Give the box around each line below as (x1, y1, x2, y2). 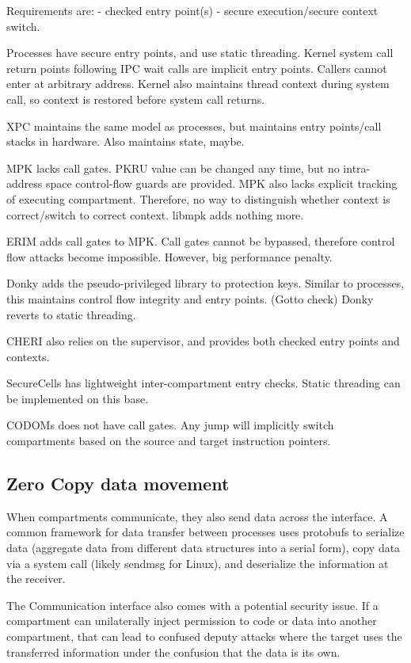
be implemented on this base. (6, 390, 149, 406)
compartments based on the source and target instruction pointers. (6, 432, 331, 449)
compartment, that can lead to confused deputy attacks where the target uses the (6, 628, 402, 645)
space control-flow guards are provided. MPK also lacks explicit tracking (45, 175, 398, 192)
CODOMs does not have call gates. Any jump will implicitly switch (6, 417, 334, 433)
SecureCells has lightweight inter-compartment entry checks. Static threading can (6, 375, 401, 391)
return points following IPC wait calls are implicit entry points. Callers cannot (6, 59, 387, 76)
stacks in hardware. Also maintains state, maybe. (6, 133, 245, 150)
